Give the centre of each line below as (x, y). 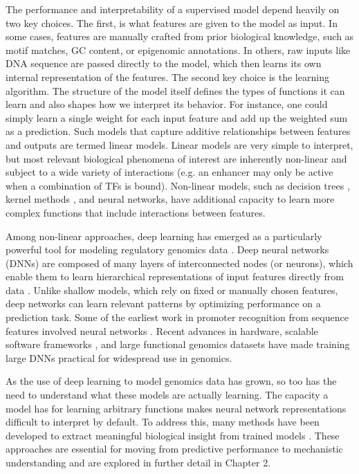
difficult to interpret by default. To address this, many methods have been (163, 422)
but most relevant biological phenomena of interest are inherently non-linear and (176, 158)
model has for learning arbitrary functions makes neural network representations (176, 408)
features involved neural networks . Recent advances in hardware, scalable (162, 330)
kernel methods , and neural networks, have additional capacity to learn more (170, 199)
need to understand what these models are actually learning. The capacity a (167, 395)
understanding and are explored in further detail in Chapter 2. (138, 462)
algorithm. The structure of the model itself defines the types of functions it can (175, 90)
